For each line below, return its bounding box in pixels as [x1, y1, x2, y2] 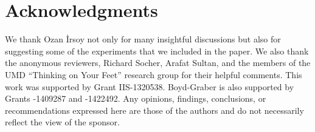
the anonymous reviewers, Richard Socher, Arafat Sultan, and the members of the [5, 56, 311, 69]
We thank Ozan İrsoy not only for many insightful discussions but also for [5, 33, 281, 45]
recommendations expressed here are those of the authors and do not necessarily [5, 104, 304, 116]
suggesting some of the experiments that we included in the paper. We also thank [5, 44, 309, 57]
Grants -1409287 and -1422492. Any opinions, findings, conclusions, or [5, 92, 266, 105]
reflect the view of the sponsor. [5, 116, 120, 128]
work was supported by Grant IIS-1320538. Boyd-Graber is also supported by [5, 80, 294, 93]
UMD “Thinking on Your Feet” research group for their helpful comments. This [5, 68, 302, 81]
